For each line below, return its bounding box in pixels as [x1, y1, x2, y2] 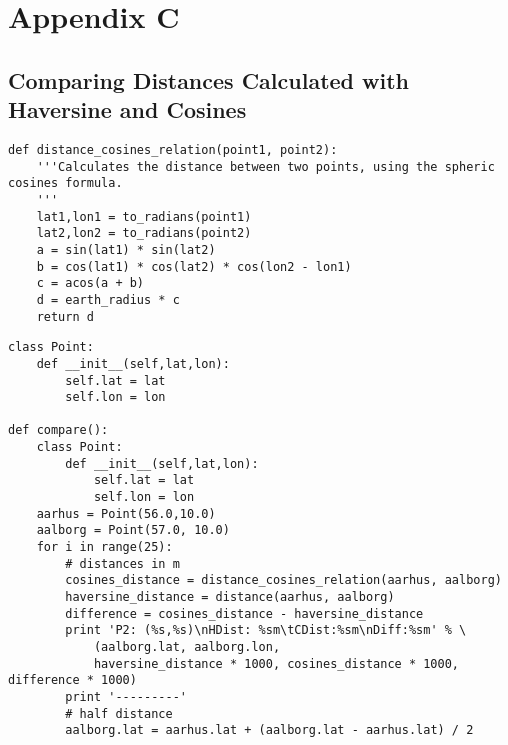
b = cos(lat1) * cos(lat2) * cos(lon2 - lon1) [36, 259, 352, 274]
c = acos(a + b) [36, 276, 145, 291]
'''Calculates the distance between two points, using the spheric [36, 159, 495, 174]
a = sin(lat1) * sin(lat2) [36, 242, 216, 257]
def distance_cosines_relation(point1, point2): [8, 142, 338, 157]
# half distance [65, 706, 173, 721]
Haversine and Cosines [8, 94, 247, 125]
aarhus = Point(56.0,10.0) [36, 506, 216, 521]
